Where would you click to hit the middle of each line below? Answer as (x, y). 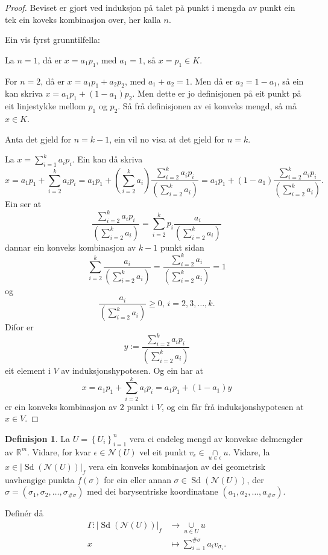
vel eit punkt (163, 451)
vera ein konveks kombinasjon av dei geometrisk (177, 466)
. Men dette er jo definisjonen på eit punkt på (217, 93)
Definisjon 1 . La (38, 438)
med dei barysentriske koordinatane (153, 491)
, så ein (290, 81)
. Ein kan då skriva (107, 159)
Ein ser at (23, 204)
